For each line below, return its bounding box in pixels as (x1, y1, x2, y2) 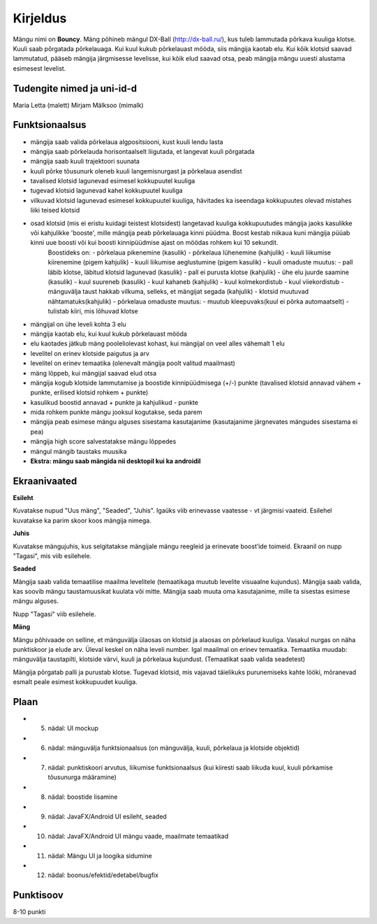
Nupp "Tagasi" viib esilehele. (13, 609, 96, 618)
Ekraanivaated (13, 475, 77, 487)
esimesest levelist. (13, 64, 66, 73)
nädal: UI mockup (47, 724, 99, 732)
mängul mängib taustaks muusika (30, 447, 127, 455)
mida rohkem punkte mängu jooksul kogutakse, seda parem (30, 408, 202, 416)
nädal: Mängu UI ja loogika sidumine (47, 851, 153, 860)
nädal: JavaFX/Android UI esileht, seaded (47, 812, 167, 820)
